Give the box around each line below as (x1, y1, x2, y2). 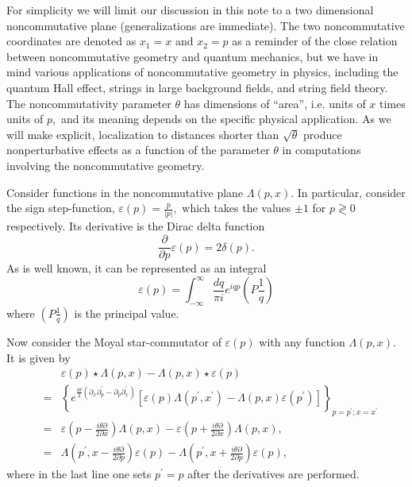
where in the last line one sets (6, 466, 152, 482)
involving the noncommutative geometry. (6, 157, 205, 173)
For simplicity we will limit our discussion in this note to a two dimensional (6, 2, 374, 17)
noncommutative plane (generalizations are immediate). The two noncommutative (6, 17, 405, 33)
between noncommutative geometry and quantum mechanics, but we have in (6, 48, 379, 64)
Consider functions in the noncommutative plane (6, 184, 244, 200)
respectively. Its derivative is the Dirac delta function (6, 218, 265, 234)
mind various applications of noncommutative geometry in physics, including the (6, 64, 399, 80)
